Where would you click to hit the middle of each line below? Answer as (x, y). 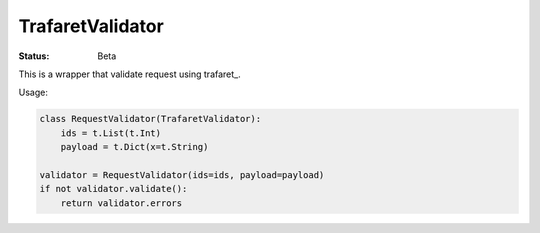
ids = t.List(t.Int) (111, 133)
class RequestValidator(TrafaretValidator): (150, 119)
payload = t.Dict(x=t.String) (134, 147)
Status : (34, 56)
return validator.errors (121, 203)
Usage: (33, 92)
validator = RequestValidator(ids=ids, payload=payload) (182, 174)
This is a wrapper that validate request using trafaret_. (130, 74)
